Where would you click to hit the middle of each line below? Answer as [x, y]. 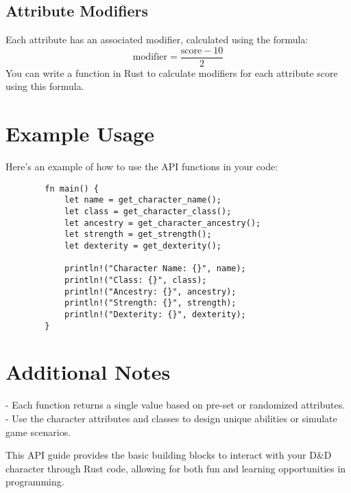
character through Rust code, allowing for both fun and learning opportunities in [176, 468]
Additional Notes [88, 372]
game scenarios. [38, 432]
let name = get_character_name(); [143, 200]
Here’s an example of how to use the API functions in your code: [142, 167]
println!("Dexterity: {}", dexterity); [155, 314]
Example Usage [80, 134]
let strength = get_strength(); [138, 234]
